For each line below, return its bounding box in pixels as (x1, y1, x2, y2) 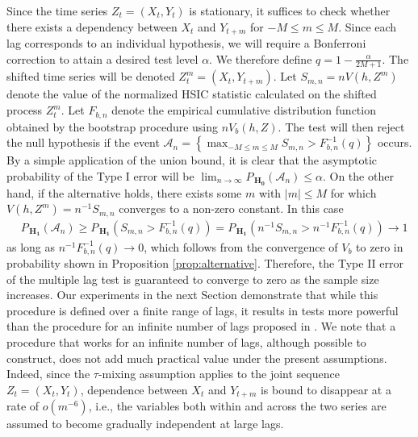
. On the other (322, 167, 394, 184)
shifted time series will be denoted (6, 68, 175, 85)
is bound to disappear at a (260, 381, 391, 397)
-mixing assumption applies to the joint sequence (98, 365, 340, 382)
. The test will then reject (278, 118, 405, 135)
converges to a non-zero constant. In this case (119, 200, 344, 217)
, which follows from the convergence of (144, 238, 338, 255)
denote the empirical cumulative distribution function (111, 102, 376, 119)
